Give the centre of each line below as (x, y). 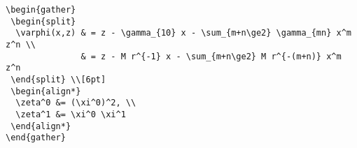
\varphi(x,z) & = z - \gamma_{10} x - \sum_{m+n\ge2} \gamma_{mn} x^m (183, 33)
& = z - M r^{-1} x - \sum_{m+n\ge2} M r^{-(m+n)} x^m (211, 56)
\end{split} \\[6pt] (58, 79)
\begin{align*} (46, 91)
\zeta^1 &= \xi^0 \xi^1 (71, 114)
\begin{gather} (41, 10)
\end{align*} (41, 126)
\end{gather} (36, 138)
